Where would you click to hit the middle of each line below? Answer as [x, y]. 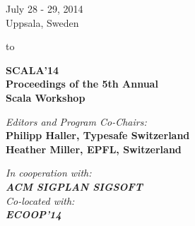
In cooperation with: [49, 173]
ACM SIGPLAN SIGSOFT [74, 186]
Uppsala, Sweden [42, 22]
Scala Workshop [46, 97]
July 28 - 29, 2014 [45, 8]
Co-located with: [40, 200]
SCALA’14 [32, 70]
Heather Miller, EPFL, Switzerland [94, 149]
